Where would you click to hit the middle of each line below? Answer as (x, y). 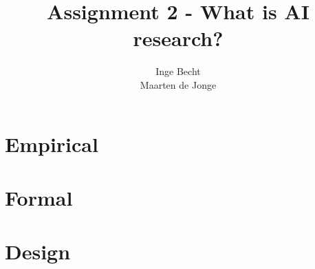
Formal (39, 197)
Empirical (52, 143)
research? (178, 38)
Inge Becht (178, 71)
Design (38, 251)
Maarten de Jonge (178, 84)
